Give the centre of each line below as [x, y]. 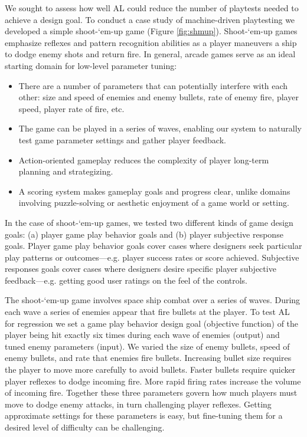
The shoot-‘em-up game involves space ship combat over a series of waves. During [153, 300]
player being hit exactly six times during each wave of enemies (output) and [142, 335]
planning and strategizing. [66, 171]
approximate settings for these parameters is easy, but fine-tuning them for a [144, 415]
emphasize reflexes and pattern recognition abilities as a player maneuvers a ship [151, 42]
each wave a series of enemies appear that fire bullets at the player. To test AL [147, 312]
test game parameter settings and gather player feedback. [122, 139]
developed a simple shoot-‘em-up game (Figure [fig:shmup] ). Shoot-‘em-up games [151, 31]
